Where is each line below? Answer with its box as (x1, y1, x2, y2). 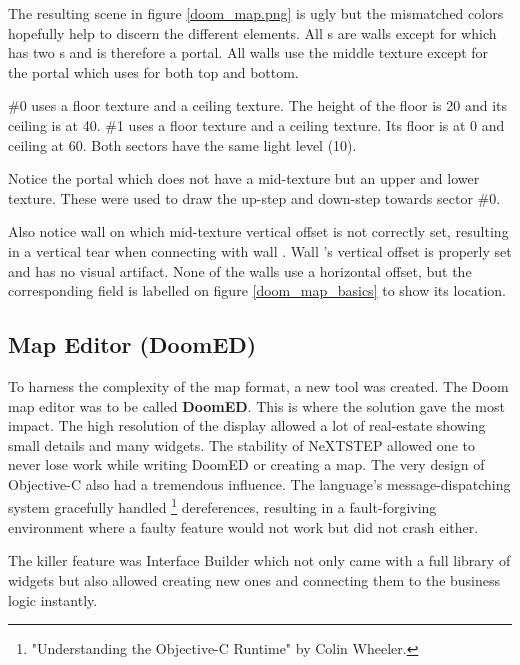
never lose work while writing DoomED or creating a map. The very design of (8, 454, 485, 475)
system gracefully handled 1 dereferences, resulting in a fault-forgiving (8, 494, 437, 518)
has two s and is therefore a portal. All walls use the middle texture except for (8, 42, 489, 63)
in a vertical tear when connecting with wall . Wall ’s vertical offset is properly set (8, 240, 512, 261)
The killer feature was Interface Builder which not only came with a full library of (8, 550, 511, 571)
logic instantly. (8, 589, 98, 610)
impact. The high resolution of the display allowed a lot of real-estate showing (8, 415, 486, 436)
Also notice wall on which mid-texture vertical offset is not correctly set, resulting (8, 221, 509, 242)
